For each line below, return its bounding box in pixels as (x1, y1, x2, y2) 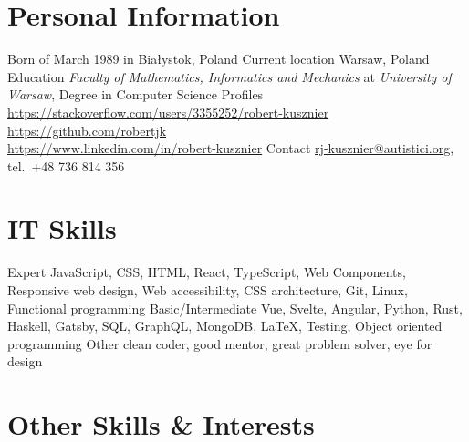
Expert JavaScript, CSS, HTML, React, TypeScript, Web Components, (7, 262, 406, 282)
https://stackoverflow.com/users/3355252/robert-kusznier (7, 102, 329, 121)
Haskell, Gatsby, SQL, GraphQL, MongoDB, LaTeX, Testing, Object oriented (7, 316, 443, 335)
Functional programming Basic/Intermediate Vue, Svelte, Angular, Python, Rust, (7, 298, 463, 317)
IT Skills (7, 210, 117, 247)
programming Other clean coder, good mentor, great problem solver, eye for (7, 334, 433, 353)
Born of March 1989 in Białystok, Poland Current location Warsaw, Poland (7, 49, 430, 68)
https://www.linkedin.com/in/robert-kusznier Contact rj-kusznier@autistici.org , (7, 139, 454, 158)
